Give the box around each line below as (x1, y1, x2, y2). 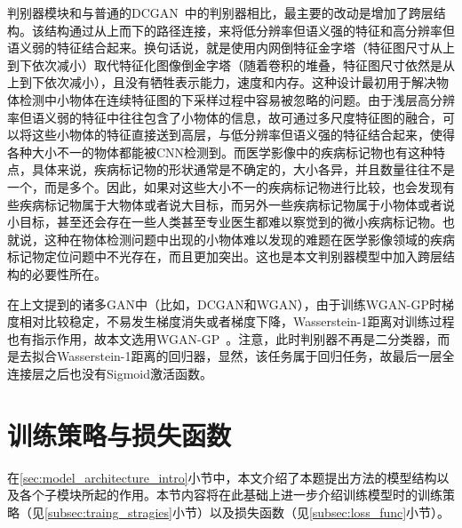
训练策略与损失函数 (7, 416, 232, 452)
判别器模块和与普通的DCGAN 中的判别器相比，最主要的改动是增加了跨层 (7, 4, 434, 21)
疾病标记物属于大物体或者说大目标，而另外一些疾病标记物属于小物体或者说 (19, 195, 455, 213)
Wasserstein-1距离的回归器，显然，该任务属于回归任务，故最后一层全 (56, 347, 455, 365)
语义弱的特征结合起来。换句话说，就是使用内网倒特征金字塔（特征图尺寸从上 (7, 38, 455, 57)
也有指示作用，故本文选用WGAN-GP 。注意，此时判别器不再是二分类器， (7, 329, 438, 348)
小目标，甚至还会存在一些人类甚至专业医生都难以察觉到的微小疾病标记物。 (7, 212, 442, 231)
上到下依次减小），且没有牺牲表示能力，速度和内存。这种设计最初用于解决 (7, 73, 436, 92)
